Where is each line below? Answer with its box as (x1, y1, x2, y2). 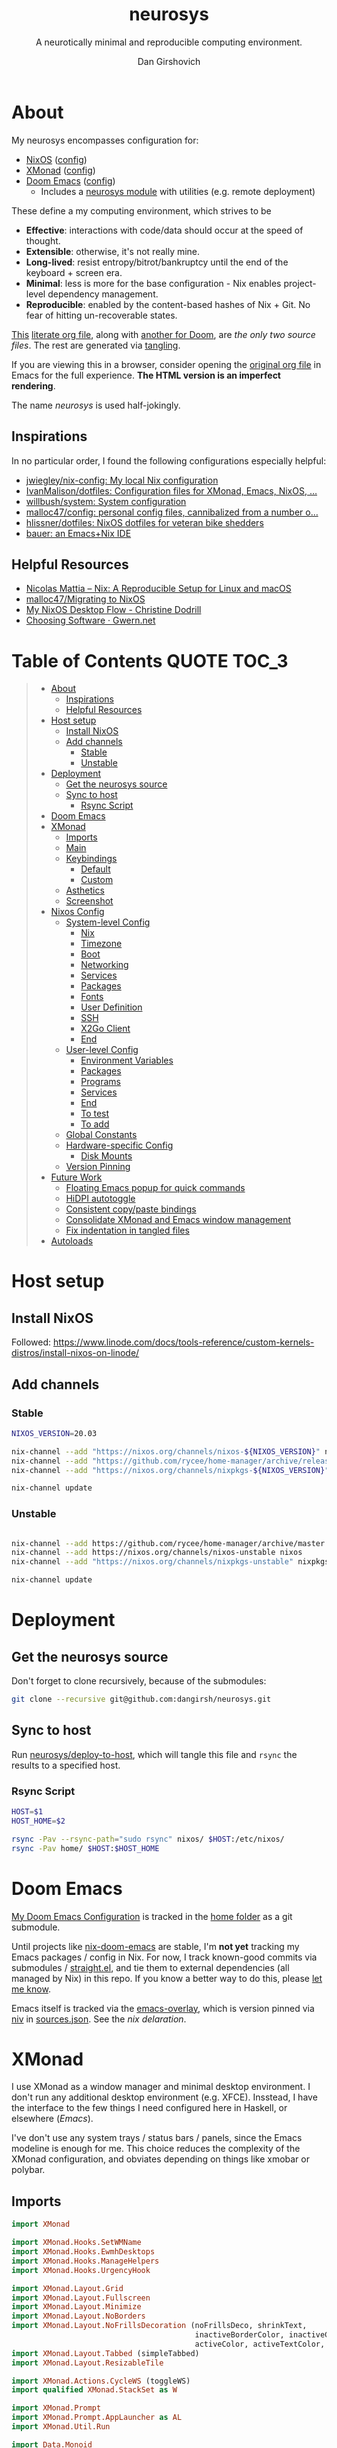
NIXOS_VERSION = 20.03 (11, 1428, 98, 1438)
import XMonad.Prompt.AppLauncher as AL (11, 2413, 183, 2423)
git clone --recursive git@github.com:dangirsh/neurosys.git (11, 1694, 272, 1705)
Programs (80, 1076, 121, 1088)
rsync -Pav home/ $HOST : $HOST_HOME (11, 1843, 160, 1853)
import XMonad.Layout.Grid (11, 2283, 124, 2293)
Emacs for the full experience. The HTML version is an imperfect (11, 369, 281, 381)
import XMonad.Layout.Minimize (11, 2302, 142, 2312)
